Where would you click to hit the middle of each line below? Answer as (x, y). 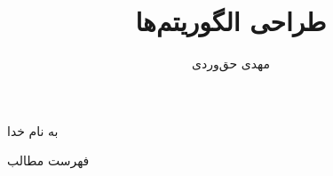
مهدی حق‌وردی (231, 64)
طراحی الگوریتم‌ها (231, 21)
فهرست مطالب (48, 160)
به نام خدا (33, 130)
